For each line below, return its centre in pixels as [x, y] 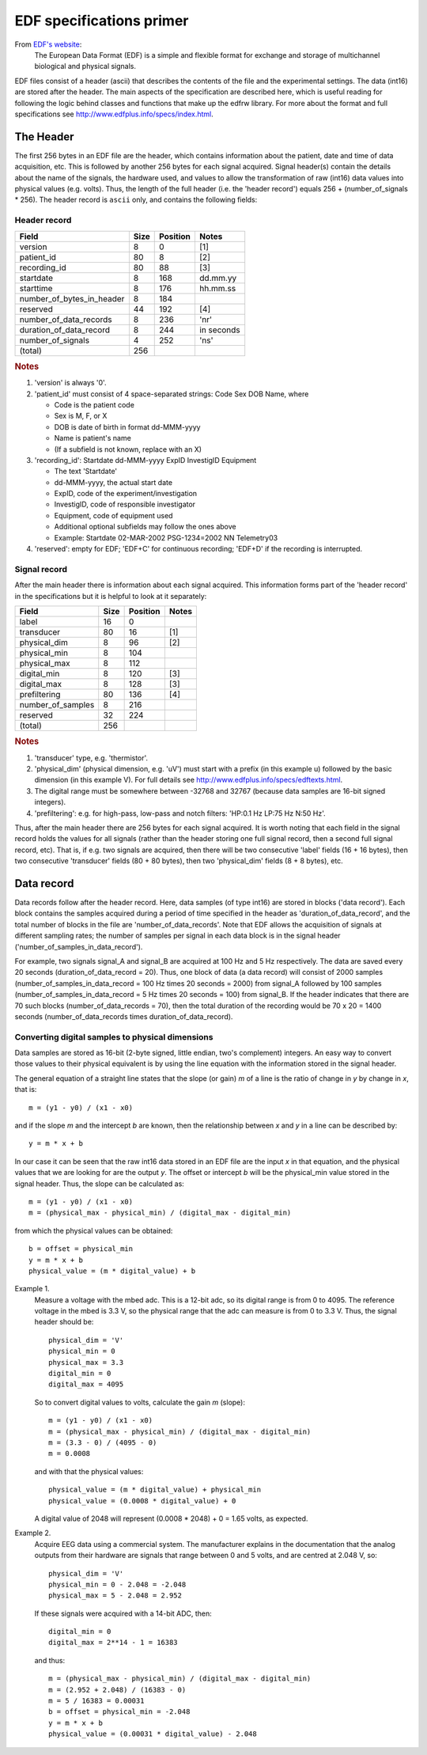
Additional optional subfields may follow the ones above [145, 527]
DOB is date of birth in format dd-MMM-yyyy [127, 426]
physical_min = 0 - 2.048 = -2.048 [117, 1584]
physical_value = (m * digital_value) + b [112, 1271]
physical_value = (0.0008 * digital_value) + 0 [142, 1501]
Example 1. [32, 1289]
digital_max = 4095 [86, 1384]
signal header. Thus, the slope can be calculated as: [100, 1184]
